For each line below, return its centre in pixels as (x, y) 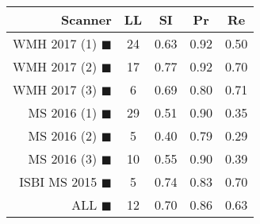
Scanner (86, 19)
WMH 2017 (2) (55, 66)
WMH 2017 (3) (55, 89)
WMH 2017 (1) (55, 43)
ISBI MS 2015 (58, 182)
